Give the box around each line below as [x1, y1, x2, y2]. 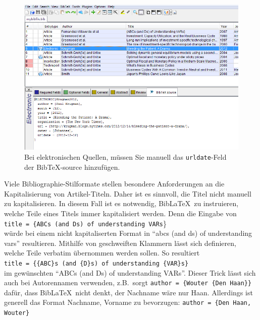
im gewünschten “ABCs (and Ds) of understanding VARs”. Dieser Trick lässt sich [4, 267, 256, 278]
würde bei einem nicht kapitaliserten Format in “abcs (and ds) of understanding [4, 228, 252, 238]
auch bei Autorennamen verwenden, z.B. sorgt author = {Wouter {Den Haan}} [4, 277, 252, 288]
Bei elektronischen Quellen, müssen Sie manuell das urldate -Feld [24, 151, 227, 162]
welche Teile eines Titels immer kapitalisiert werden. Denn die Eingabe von [4, 208, 237, 218]
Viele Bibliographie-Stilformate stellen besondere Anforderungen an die [4, 178, 225, 189]
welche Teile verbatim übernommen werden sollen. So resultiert [4, 247, 200, 258]
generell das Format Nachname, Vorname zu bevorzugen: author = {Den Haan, [4, 297, 251, 307]
